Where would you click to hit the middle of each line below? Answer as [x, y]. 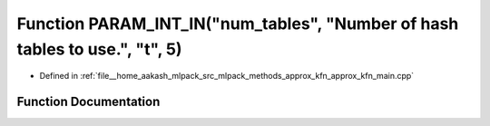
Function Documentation [88, 102]
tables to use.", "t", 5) [99, 49]
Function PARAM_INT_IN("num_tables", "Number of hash [238, 24]
